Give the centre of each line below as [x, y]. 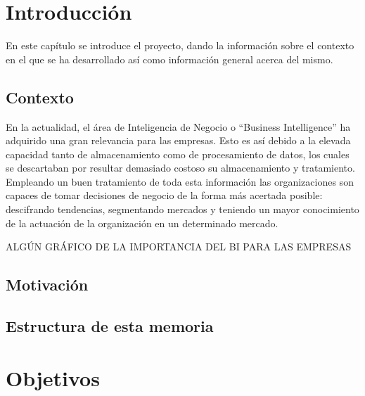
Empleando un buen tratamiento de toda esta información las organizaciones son [180, 181]
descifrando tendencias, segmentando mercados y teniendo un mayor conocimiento [182, 209]
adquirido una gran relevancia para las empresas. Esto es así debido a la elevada [178, 140]
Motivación [47, 285]
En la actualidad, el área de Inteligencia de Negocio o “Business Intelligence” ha [178, 126]
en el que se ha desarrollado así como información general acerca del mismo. [169, 59]
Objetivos [53, 377]
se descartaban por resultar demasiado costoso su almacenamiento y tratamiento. [180, 168]
